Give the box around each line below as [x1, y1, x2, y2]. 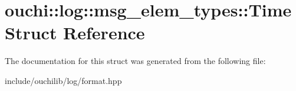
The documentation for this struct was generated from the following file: [5, 55, 266, 67]
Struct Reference [5, 21, 145, 45]
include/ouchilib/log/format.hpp [5, 74, 122, 86]
